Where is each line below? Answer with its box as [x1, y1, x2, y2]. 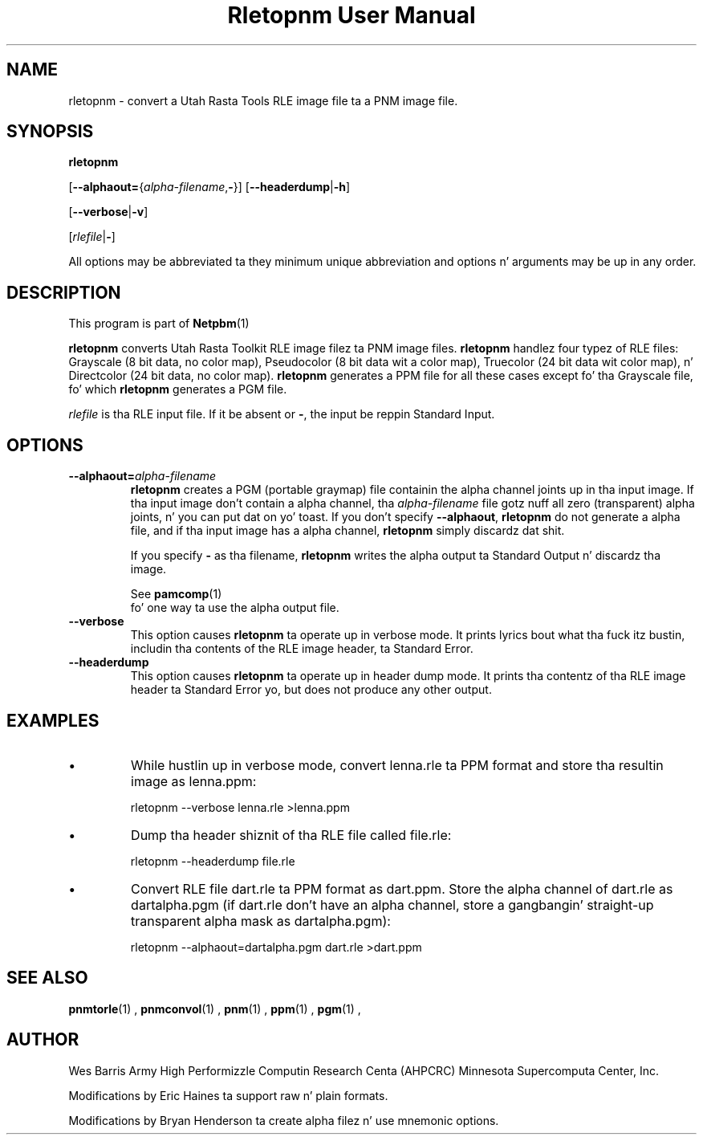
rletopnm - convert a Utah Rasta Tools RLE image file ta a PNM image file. [68, 93, 458, 108]
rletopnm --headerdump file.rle [130, 854, 295, 868]
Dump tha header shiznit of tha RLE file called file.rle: [131, 826, 452, 843]
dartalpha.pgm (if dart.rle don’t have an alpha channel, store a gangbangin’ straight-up [131, 896, 654, 913]
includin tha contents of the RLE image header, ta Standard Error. [130, 642, 473, 656]
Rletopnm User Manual [227, 2, 476, 29]
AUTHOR [6, 1029, 79, 1050]
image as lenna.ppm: [131, 772, 257, 789]
